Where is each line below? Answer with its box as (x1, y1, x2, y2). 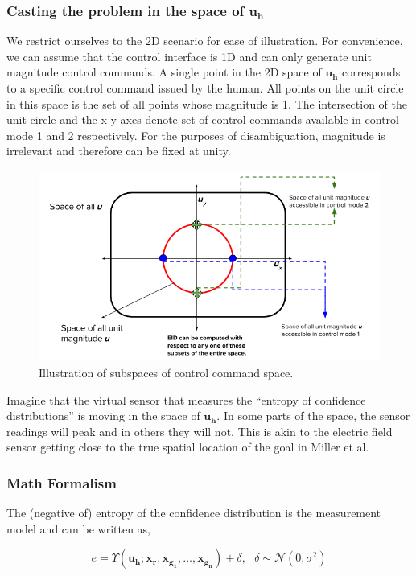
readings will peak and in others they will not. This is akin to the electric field (6, 422, 393, 439)
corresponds (342, 64, 401, 80)
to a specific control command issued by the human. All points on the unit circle (6, 80, 404, 96)
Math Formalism (6, 472, 117, 492)
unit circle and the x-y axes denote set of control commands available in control (6, 111, 399, 128)
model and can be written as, (6, 520, 151, 537)
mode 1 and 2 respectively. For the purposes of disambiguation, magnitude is (6, 126, 385, 143)
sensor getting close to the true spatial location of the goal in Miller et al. (6, 438, 369, 455)
